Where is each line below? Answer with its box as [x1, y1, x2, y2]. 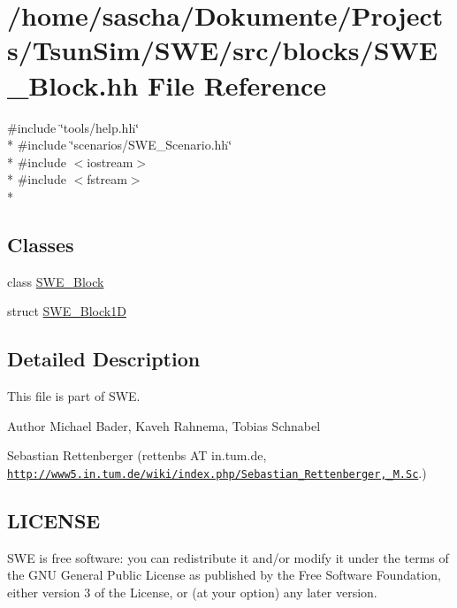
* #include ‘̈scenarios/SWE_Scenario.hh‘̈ [7, 135, 232, 154]
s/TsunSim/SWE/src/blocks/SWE [7, 32, 438, 68]
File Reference [148, 66, 327, 103]
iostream [87, 152, 133, 171]
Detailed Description [7, 345, 201, 373]
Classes [7, 230, 74, 258]
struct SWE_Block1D [7, 302, 126, 320]
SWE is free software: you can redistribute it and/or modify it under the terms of [7, 548, 449, 566]
